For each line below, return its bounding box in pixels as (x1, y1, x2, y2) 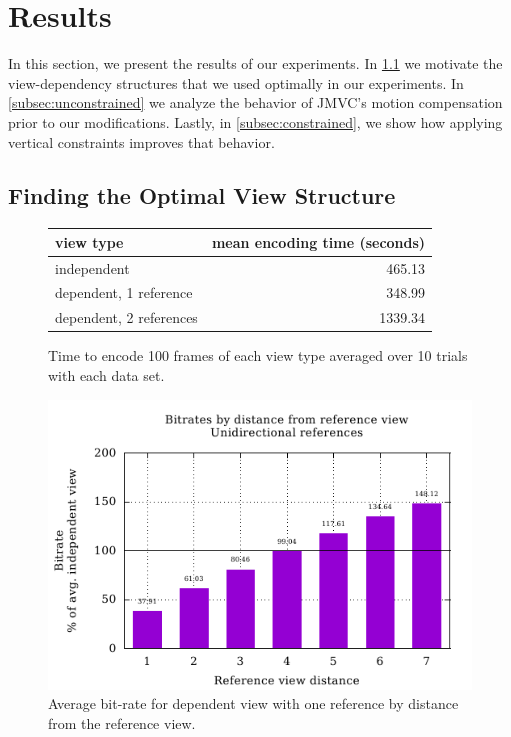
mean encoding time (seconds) (211, 231, 426, 252)
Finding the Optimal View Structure (8, 180, 396, 211)
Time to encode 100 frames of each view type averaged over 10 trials (48, 345, 468, 366)
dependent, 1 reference (55, 282, 193, 303)
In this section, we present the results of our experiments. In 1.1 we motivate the (8, 53, 503, 74)
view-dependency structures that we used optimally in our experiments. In (8, 72, 464, 93)
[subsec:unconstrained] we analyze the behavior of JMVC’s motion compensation (8, 92, 503, 113)
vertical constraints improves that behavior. (8, 131, 275, 152)
